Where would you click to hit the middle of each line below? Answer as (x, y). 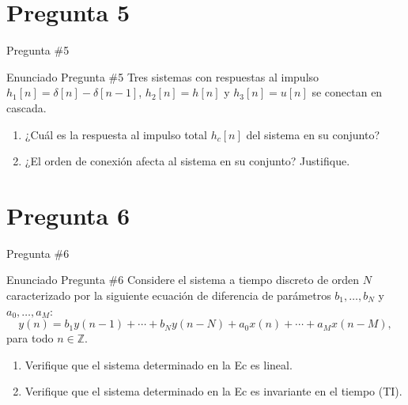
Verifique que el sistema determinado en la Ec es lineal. (159, 364)
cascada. (26, 107)
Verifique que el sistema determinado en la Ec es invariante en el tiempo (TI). (213, 391)
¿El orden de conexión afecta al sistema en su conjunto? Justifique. (187, 161)
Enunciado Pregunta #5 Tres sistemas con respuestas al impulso (163, 76)
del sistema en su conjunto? (313, 134)
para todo (30, 338)
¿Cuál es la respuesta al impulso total (116, 134)
